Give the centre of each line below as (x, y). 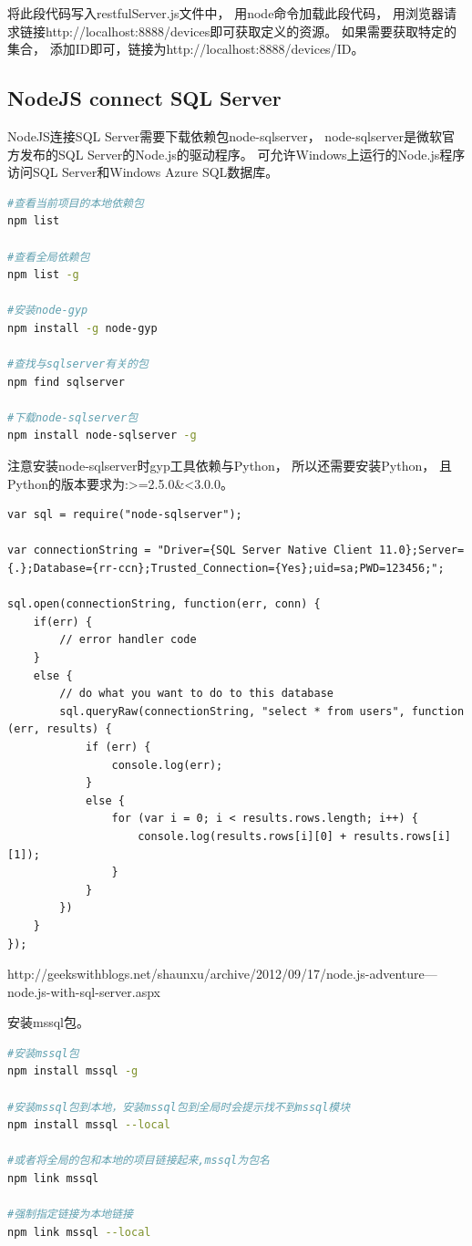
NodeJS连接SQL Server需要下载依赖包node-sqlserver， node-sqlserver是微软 (225, 135)
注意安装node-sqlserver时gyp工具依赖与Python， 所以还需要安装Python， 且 (230, 466)
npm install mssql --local (89, 1125)
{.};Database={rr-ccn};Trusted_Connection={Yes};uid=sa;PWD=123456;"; (226, 569)
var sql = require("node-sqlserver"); (125, 515)
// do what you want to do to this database (196, 694)
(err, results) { (60, 729)
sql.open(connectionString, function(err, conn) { (164, 604)
